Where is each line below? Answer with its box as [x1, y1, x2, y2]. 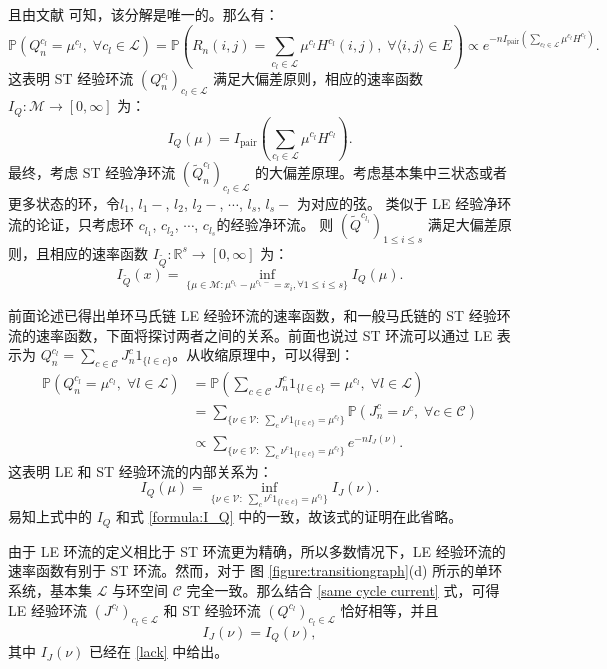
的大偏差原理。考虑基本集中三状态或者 [255, 162, 508, 183]
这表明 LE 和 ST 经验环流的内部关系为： [8, 460, 273, 481]
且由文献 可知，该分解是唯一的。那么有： [8, 4, 279, 24]
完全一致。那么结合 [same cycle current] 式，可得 [186, 579, 500, 600]
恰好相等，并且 [340, 599, 439, 620]
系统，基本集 [8, 579, 92, 600]
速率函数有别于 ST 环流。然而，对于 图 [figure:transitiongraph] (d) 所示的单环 [8, 560, 503, 581]
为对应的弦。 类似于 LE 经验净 [296, 192, 498, 213]
